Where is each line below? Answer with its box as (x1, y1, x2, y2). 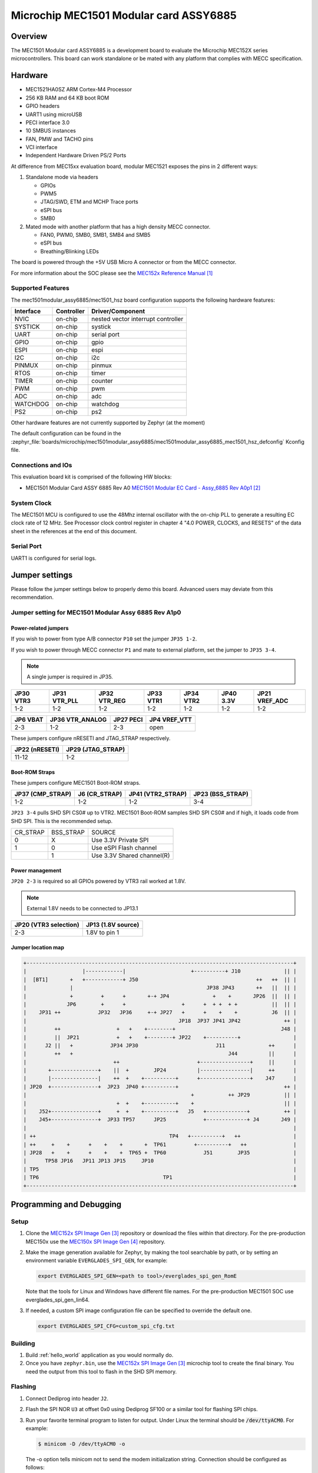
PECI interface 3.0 (25, 118, 70, 126)
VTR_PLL (52, 696, 79, 705)
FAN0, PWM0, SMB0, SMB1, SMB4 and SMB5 (40, 232, 151, 238)
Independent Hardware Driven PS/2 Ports (25, 152, 127, 159)
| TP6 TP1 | (23, 1174, 297, 1181)
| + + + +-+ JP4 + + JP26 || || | (23, 993, 297, 999)
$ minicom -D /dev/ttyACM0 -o (38, 1441, 125, 1448)
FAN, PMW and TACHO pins (25, 136, 94, 143)
